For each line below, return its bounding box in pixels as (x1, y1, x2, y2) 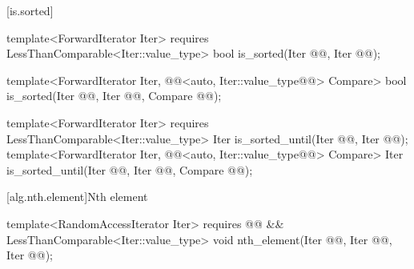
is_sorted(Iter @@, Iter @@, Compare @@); (6, 87, 222, 104)
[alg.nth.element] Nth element (6, 188, 148, 205)
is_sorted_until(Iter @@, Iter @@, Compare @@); (6, 161, 253, 178)
